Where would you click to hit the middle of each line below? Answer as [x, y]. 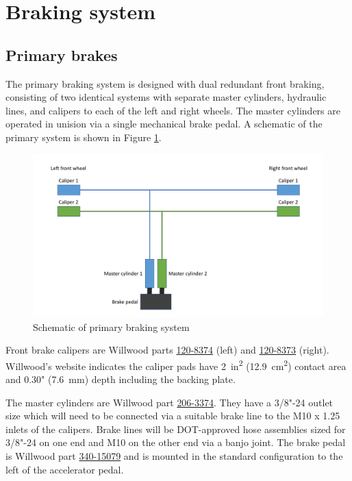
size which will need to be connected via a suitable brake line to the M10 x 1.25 [173, 416]
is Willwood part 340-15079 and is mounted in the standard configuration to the [174, 456]
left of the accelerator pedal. [65, 469]
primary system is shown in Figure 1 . [84, 137]
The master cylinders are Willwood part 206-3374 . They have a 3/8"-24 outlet [169, 402]
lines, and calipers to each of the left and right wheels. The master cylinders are [173, 110]
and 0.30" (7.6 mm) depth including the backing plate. [121, 379]
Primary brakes [62, 54]
